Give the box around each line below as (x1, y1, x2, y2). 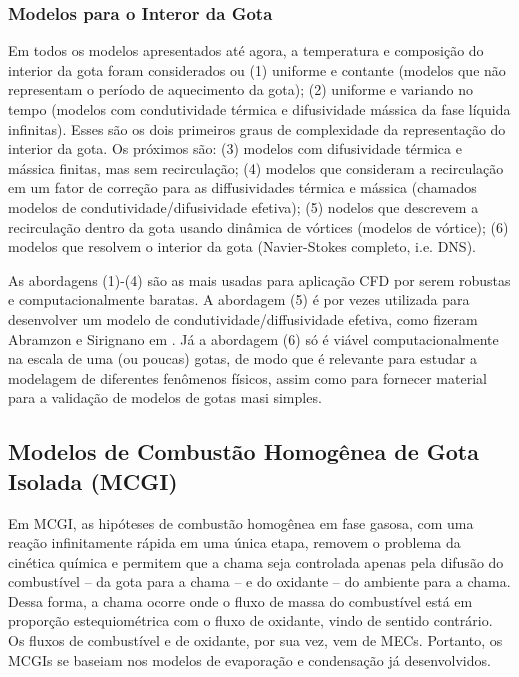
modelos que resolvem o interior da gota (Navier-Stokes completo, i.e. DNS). (8, 236, 476, 257)
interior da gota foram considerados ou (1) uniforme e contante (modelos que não (8, 59, 506, 80)
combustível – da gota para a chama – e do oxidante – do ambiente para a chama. (8, 571, 511, 592)
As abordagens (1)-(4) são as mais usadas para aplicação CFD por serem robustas (8, 269, 511, 290)
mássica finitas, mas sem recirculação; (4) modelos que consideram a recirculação (8, 157, 504, 178)
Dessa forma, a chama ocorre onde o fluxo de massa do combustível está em (8, 590, 473, 611)
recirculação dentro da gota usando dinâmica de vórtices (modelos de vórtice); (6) (8, 216, 509, 237)
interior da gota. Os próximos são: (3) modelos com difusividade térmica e (8, 138, 462, 159)
